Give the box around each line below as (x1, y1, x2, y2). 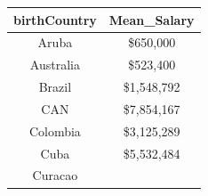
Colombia (28, 121, 81, 140)
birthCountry (13, 10, 97, 29)
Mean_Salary (108, 10, 195, 29)
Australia (29, 55, 80, 74)
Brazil (38, 78, 72, 96)
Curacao (32, 166, 78, 184)
